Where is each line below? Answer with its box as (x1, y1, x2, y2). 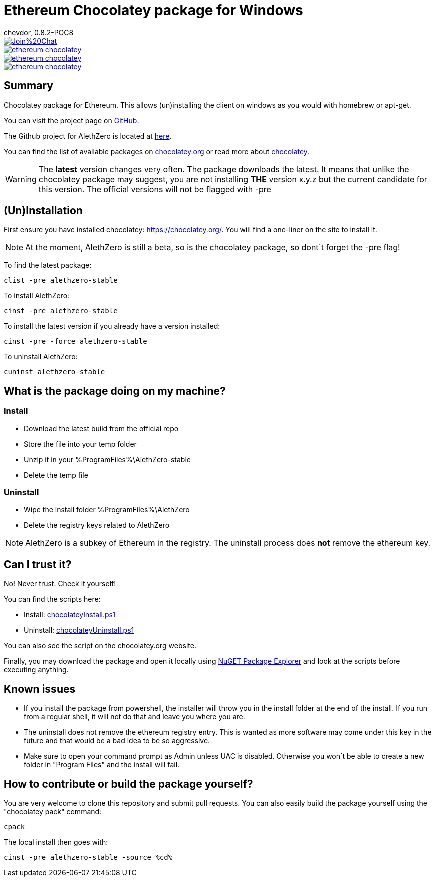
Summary (4, 79, 53, 92)
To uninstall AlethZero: (4, 352, 78, 361)
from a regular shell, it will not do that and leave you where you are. (24, 712, 245, 721)
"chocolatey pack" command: (4, 807, 102, 816)
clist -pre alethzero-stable (4, 276, 118, 285)
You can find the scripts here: (4, 595, 101, 604)
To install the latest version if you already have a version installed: (4, 322, 220, 331)
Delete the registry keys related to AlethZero (24, 521, 170, 530)
